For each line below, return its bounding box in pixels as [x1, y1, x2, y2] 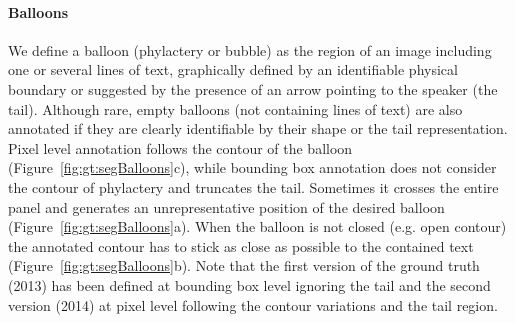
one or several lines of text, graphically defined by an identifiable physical [8, 59, 458, 80]
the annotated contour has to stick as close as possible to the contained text [8, 235, 474, 256]
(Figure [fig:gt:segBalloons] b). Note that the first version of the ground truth [8, 255, 480, 276]
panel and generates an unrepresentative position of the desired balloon [8, 196, 445, 217]
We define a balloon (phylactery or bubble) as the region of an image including [8, 39, 492, 60]
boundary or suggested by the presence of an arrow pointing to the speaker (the [8, 78, 498, 99]
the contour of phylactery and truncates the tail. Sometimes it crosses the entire [8, 176, 499, 197]
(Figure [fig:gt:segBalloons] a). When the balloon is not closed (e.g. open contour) [8, 216, 507, 237]
